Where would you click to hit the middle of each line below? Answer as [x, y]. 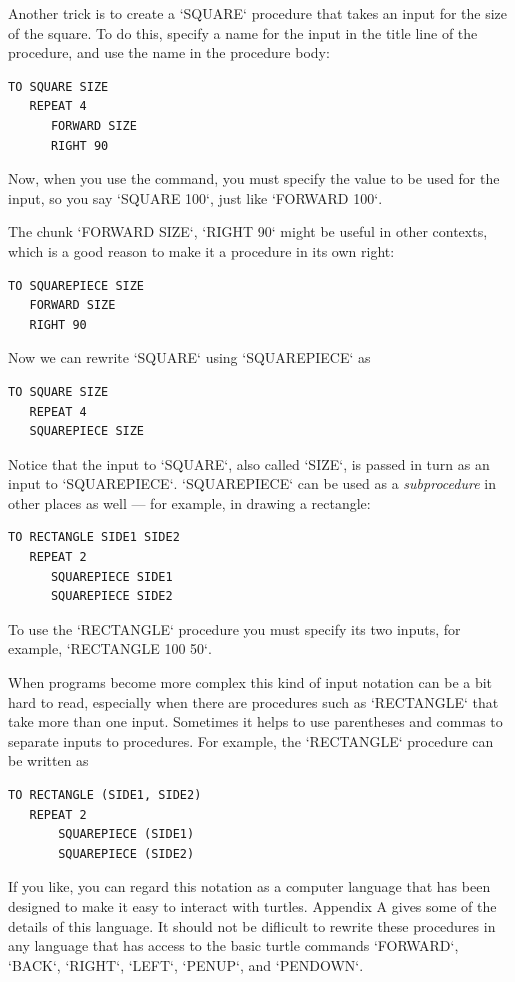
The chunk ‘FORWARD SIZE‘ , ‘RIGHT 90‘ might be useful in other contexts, [248, 231]
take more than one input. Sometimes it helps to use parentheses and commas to [255, 721]
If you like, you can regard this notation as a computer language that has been [249, 886]
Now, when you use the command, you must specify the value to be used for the [254, 178]
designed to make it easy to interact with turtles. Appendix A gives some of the [252, 905]
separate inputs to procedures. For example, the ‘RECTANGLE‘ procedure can [251, 740]
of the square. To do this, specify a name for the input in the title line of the [243, 32]
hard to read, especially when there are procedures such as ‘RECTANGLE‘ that [253, 701]
